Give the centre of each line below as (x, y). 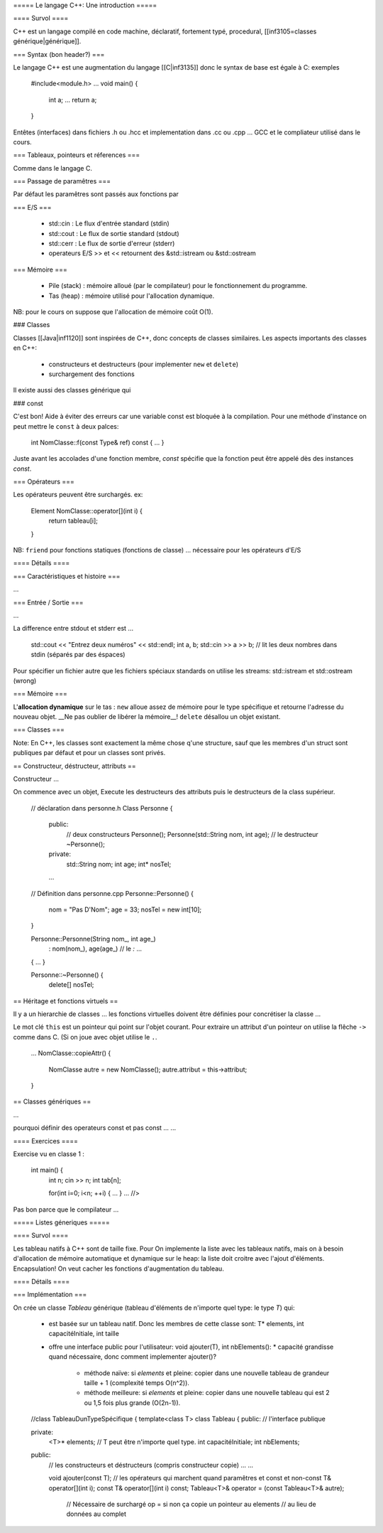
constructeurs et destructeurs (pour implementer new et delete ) (144, 364)
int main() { (47, 1170)
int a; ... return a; (73, 100)
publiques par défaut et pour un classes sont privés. (89, 753)
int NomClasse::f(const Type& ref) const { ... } (98, 442)
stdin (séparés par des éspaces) (78, 655)
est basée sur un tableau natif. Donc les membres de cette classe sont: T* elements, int (176, 1324)
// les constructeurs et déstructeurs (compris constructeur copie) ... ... (151, 1465)
